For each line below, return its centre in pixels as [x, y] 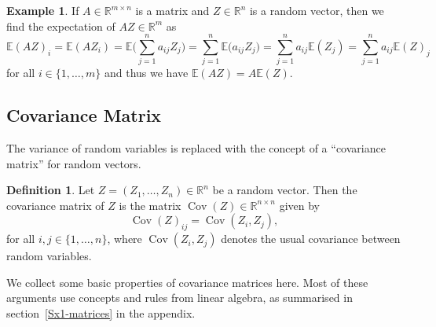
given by [299, 205]
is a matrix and [172, 10]
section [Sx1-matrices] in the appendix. [101, 313]
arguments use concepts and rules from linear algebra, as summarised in [180, 298]
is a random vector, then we [317, 10]
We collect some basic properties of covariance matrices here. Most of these [187, 282]
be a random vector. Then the [285, 190]
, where [125, 239]
